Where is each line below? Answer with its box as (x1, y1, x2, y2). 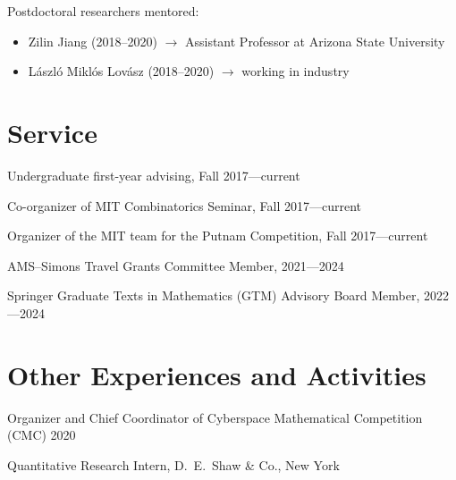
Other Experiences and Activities (7, 356, 426, 392)
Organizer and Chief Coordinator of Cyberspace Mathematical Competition (7, 408, 423, 426)
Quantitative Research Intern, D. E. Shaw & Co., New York (7, 455, 340, 474)
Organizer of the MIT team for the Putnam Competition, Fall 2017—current (7, 226, 428, 245)
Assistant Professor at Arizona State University (184, 31, 445, 50)
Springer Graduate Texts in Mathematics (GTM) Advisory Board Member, (7, 286, 420, 305)
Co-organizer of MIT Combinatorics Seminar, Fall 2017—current (7, 196, 362, 215)
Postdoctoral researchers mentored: (7, 2, 199, 20)
